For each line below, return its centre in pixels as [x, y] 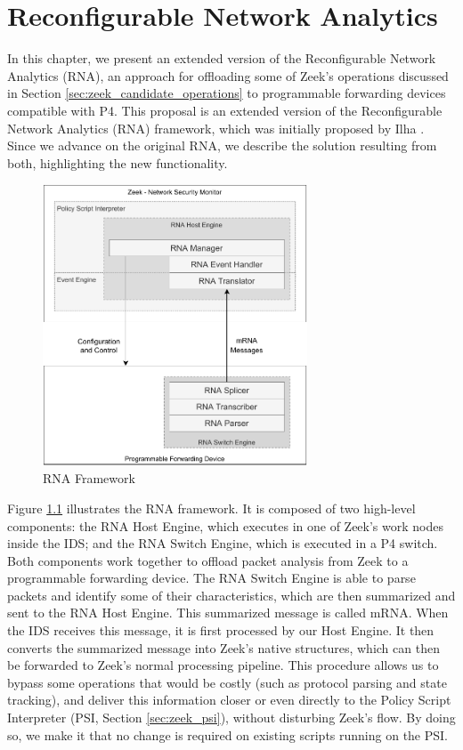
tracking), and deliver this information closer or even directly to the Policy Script [229, 700]
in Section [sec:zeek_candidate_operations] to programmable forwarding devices [227, 93]
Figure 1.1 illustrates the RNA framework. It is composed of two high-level [211, 508]
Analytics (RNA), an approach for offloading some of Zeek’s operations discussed [228, 75]
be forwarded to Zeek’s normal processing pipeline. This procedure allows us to [223, 665]
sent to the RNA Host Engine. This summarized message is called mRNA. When [228, 613]
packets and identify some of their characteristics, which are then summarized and [231, 595]
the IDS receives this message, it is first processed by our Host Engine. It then [221, 630]
